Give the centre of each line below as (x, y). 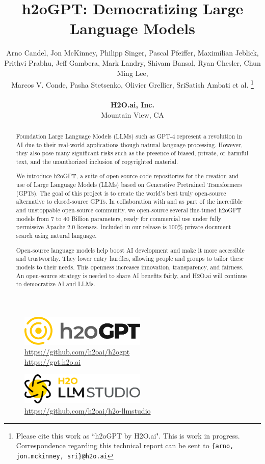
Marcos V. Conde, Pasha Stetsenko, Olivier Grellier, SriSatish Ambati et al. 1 (132, 84)
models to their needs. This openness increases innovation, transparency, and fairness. (130, 267)
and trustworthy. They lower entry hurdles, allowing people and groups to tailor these (130, 258)
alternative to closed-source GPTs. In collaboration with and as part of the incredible (129, 201)
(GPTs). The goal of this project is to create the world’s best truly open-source (121, 193)
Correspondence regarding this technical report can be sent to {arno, (125, 445)
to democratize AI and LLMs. (56, 284)
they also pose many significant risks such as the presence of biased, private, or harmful (132, 153)
